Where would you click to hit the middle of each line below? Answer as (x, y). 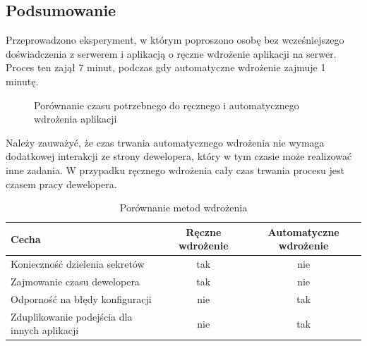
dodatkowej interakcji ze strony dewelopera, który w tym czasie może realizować (179, 156)
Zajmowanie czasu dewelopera (75, 282)
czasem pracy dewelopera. (61, 184)
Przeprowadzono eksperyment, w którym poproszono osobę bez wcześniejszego (175, 40)
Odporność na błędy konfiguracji (81, 298)
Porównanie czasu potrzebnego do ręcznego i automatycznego (167, 105)
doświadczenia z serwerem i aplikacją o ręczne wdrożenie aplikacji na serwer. (171, 53)
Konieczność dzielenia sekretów (78, 264)
